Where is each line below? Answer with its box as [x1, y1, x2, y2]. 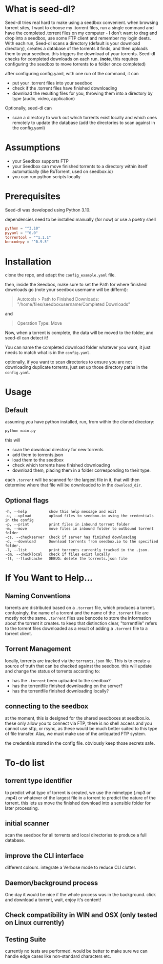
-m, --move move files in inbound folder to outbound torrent [5, 526, 154, 531]
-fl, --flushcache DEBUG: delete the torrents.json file [5, 556, 128, 561]
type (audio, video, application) [12, 95, 75, 101]
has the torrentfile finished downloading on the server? [12, 683, 123, 689]
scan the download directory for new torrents [12, 447, 103, 453]
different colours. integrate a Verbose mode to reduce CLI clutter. [5, 864, 137, 870]
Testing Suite [5, 935, 46, 943]
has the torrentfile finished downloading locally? [12, 688, 109, 694]
